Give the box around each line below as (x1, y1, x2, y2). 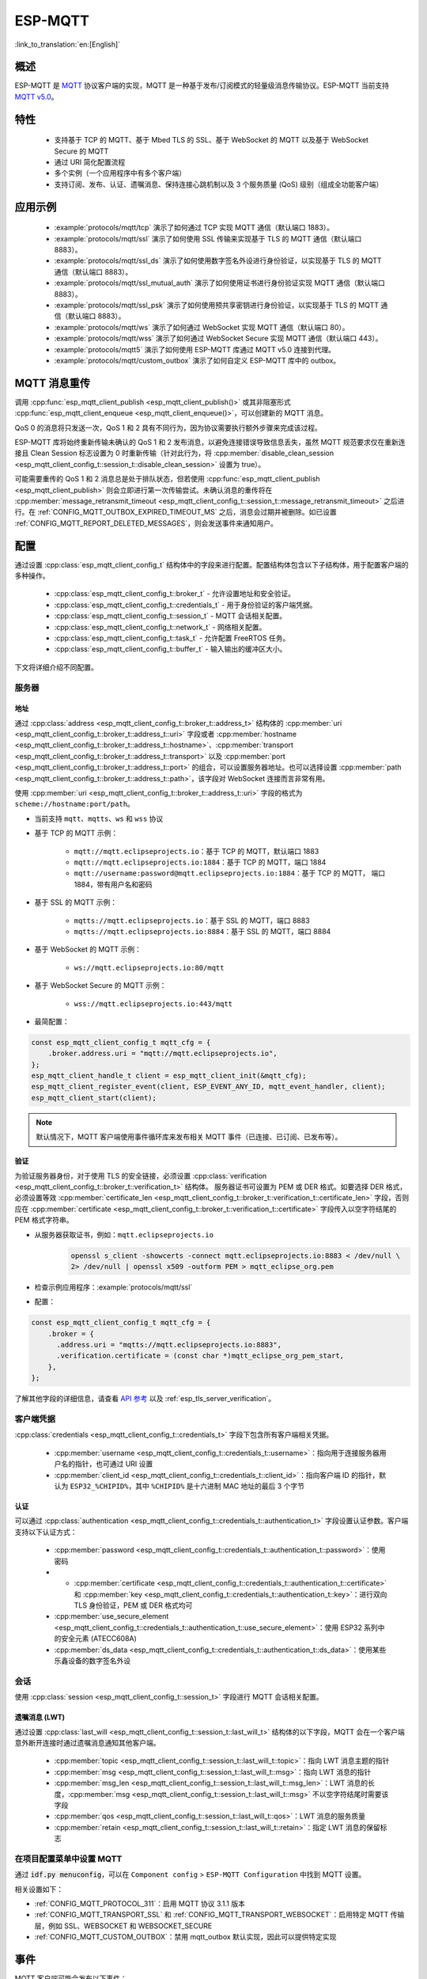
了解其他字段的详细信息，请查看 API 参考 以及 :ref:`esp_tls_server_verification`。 (14, 1394, 276, 1404)
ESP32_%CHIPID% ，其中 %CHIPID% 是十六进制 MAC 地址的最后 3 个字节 (70, 1481, 304, 1491)
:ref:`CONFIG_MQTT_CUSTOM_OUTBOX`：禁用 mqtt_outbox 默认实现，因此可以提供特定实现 (34, 1932, 337, 1942)
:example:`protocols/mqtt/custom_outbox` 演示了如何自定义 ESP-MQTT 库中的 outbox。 (54, 355, 341, 365)
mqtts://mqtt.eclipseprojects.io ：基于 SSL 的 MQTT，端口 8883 (74, 915, 310, 925)
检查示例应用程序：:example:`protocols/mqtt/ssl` (34, 1282, 193, 1292)
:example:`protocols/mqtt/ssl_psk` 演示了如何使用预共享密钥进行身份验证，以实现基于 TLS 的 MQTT (54, 300, 380, 310)
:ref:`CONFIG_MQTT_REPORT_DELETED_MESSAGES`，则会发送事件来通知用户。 (14, 518, 278, 528)
